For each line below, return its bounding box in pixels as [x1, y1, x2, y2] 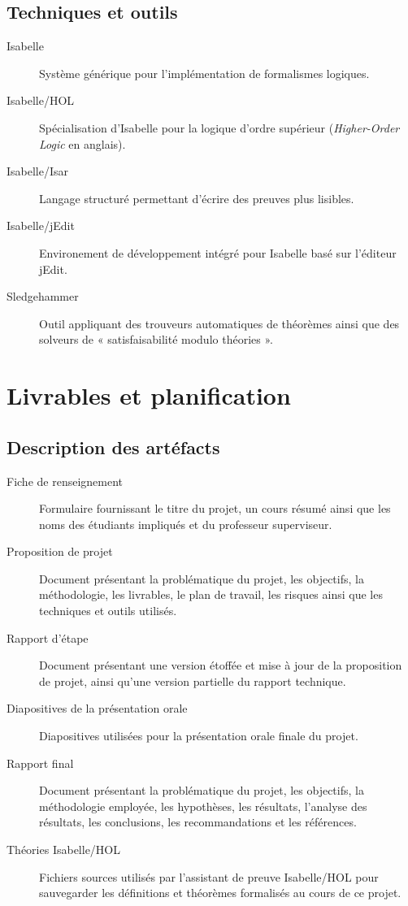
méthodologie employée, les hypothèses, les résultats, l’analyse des [39, 797, 367, 814]
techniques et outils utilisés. [39, 602, 177, 619]
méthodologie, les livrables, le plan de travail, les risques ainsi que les [39, 586, 383, 603]
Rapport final [7, 754, 74, 771]
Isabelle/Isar [7, 163, 69, 180]
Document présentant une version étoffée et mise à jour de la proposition [39, 657, 402, 674]
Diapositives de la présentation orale [7, 700, 188, 717]
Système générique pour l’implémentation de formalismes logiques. [39, 64, 370, 81]
